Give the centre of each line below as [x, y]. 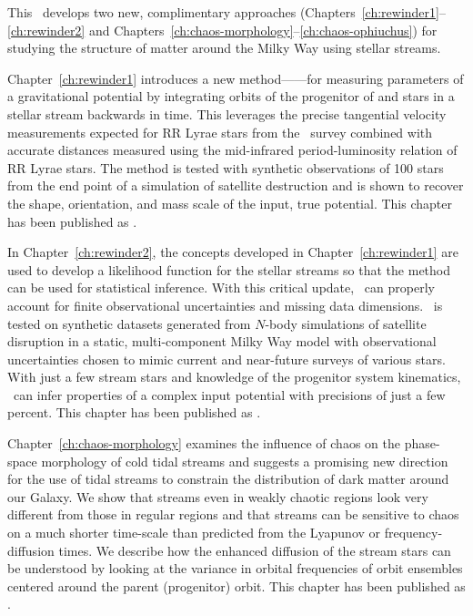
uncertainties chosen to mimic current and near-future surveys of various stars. [226, 359]
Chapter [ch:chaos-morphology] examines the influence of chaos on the [204, 443]
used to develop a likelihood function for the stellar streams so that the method [229, 269]
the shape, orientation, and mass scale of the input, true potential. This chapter [230, 203]
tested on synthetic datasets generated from [129, 323]
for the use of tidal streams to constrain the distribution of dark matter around [228, 479]
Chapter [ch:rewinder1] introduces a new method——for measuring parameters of [236, 78]
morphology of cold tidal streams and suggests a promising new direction [245, 461]
